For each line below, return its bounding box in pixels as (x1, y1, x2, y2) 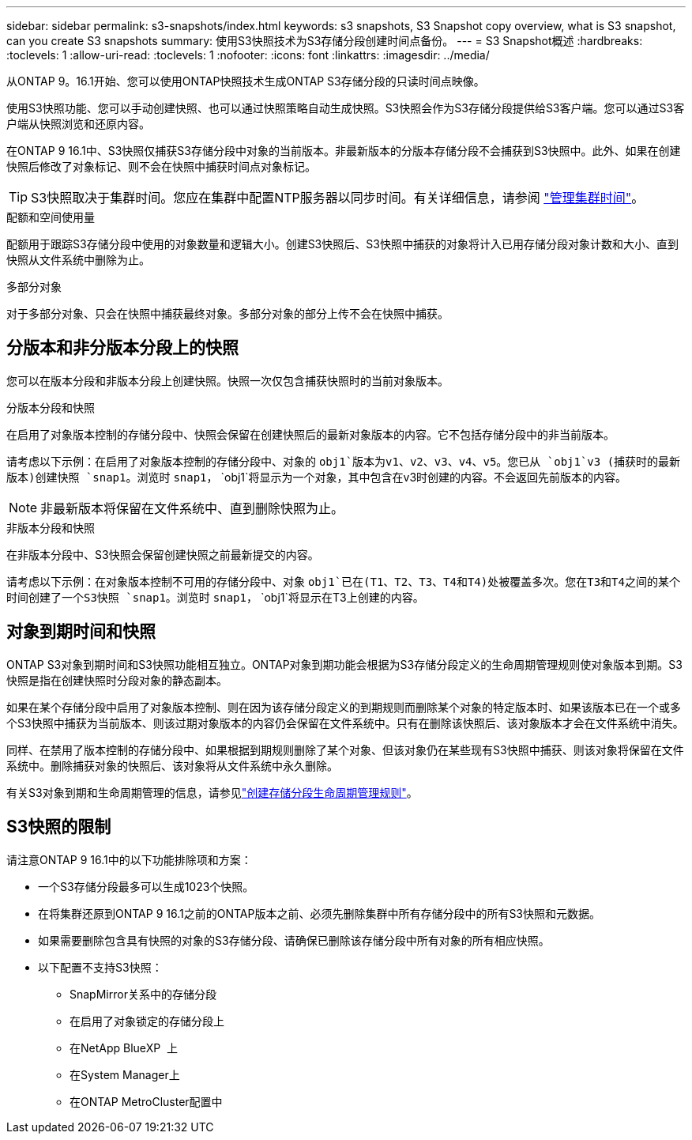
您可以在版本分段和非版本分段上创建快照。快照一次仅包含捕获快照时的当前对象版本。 (6, 373, 449, 387)
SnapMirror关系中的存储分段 (70, 987, 216, 1001)
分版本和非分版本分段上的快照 (6, 338, 239, 358)
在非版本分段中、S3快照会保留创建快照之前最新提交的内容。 (6, 547, 319, 561)
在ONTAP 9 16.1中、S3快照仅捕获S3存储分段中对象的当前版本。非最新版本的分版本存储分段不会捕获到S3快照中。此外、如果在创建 (6, 144, 681, 157)
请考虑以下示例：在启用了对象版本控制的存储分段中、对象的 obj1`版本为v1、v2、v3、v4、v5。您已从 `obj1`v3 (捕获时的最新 (6, 454, 681, 468)
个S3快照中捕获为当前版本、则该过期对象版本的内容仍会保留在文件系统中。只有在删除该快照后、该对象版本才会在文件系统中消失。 (6, 715, 684, 730)
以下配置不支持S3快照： (38, 960, 163, 974)
